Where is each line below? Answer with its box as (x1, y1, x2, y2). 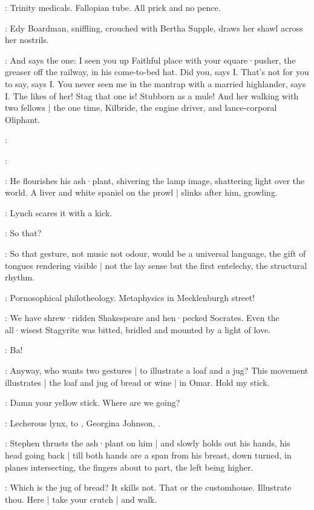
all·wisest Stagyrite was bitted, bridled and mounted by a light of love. (5, 323, 270, 336)
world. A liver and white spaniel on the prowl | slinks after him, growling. (5, 186, 278, 199)
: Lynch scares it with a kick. (5, 206, 113, 219)
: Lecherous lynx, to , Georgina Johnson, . (5, 416, 161, 429)
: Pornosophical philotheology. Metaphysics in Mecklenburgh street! (5, 291, 255, 303)
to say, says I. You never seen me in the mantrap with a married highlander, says (5, 77, 306, 90)
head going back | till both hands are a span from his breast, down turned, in (5, 449, 292, 462)
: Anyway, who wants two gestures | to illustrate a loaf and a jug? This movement (5, 364, 309, 377)
